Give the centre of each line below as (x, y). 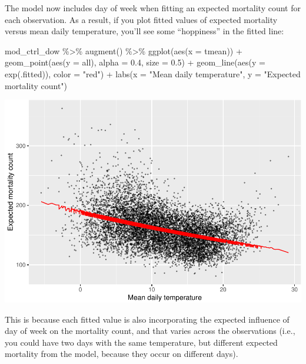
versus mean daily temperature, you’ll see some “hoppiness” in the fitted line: (144, 31)
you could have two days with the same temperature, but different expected (141, 342)
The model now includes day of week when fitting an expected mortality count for (153, 8)
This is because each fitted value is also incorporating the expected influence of (147, 319)
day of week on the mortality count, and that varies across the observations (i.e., (150, 331)
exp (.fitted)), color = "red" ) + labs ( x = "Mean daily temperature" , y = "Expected (153, 73)
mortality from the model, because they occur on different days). (122, 354)
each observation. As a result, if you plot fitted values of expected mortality (141, 19)
